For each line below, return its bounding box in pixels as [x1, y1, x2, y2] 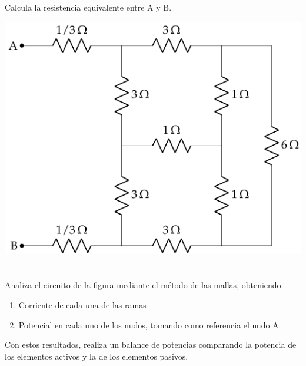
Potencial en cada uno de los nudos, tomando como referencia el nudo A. [18, 318, 281, 331]
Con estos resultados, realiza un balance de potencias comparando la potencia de [5, 338, 297, 351]
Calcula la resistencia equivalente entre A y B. [5, 1, 172, 14]
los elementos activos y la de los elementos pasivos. [5, 349, 188, 362]
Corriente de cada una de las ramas [18, 298, 147, 311]
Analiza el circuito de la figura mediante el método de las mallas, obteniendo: [5, 279, 284, 291]
